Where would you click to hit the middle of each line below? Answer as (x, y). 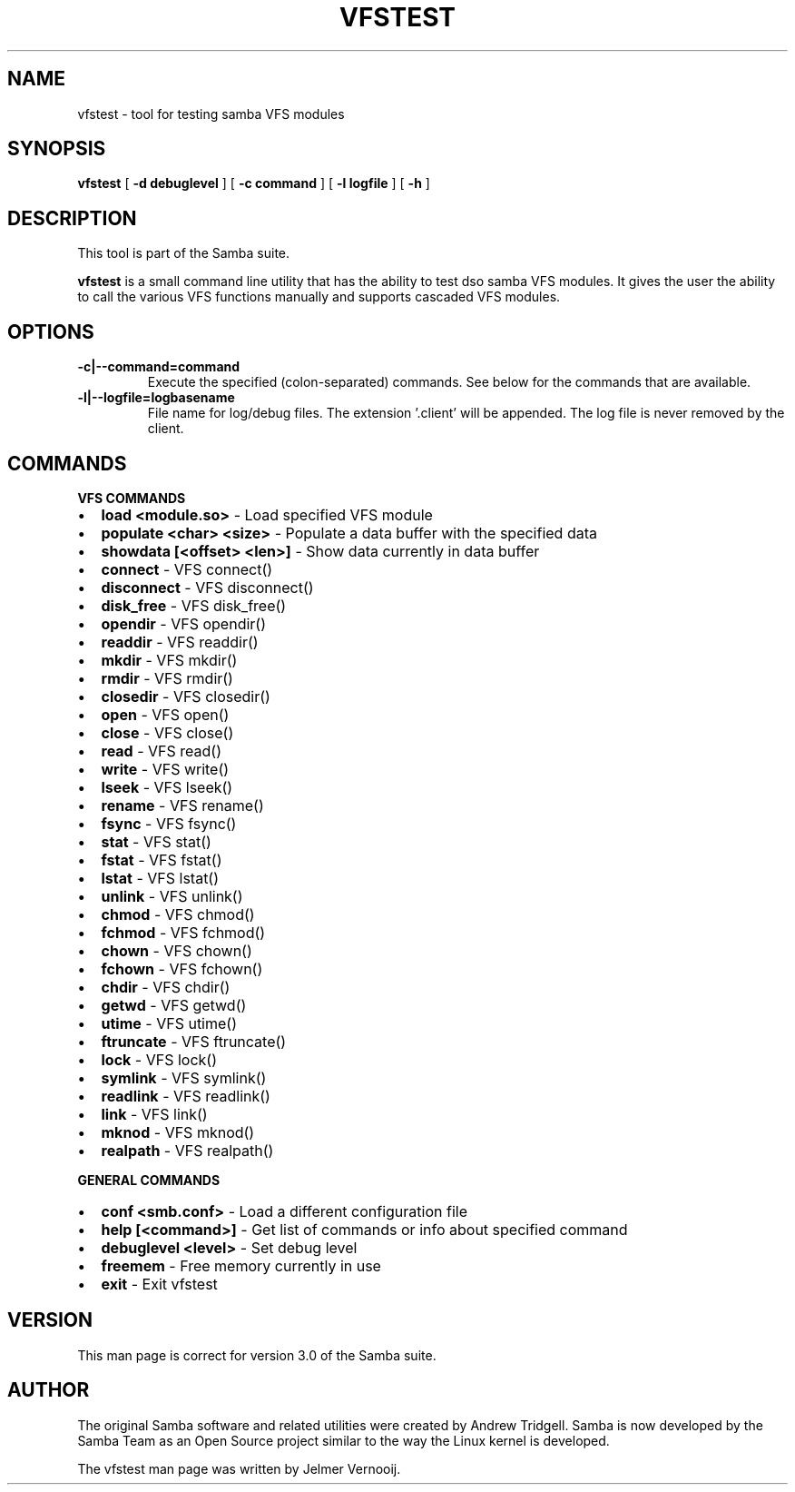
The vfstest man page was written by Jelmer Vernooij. (239, 1468)
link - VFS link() (154, 1114)
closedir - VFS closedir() (186, 696)
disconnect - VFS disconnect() (207, 587)
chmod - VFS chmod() (178, 914)
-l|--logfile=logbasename (156, 398)
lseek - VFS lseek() (167, 787)
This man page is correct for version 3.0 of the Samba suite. (257, 1355)
